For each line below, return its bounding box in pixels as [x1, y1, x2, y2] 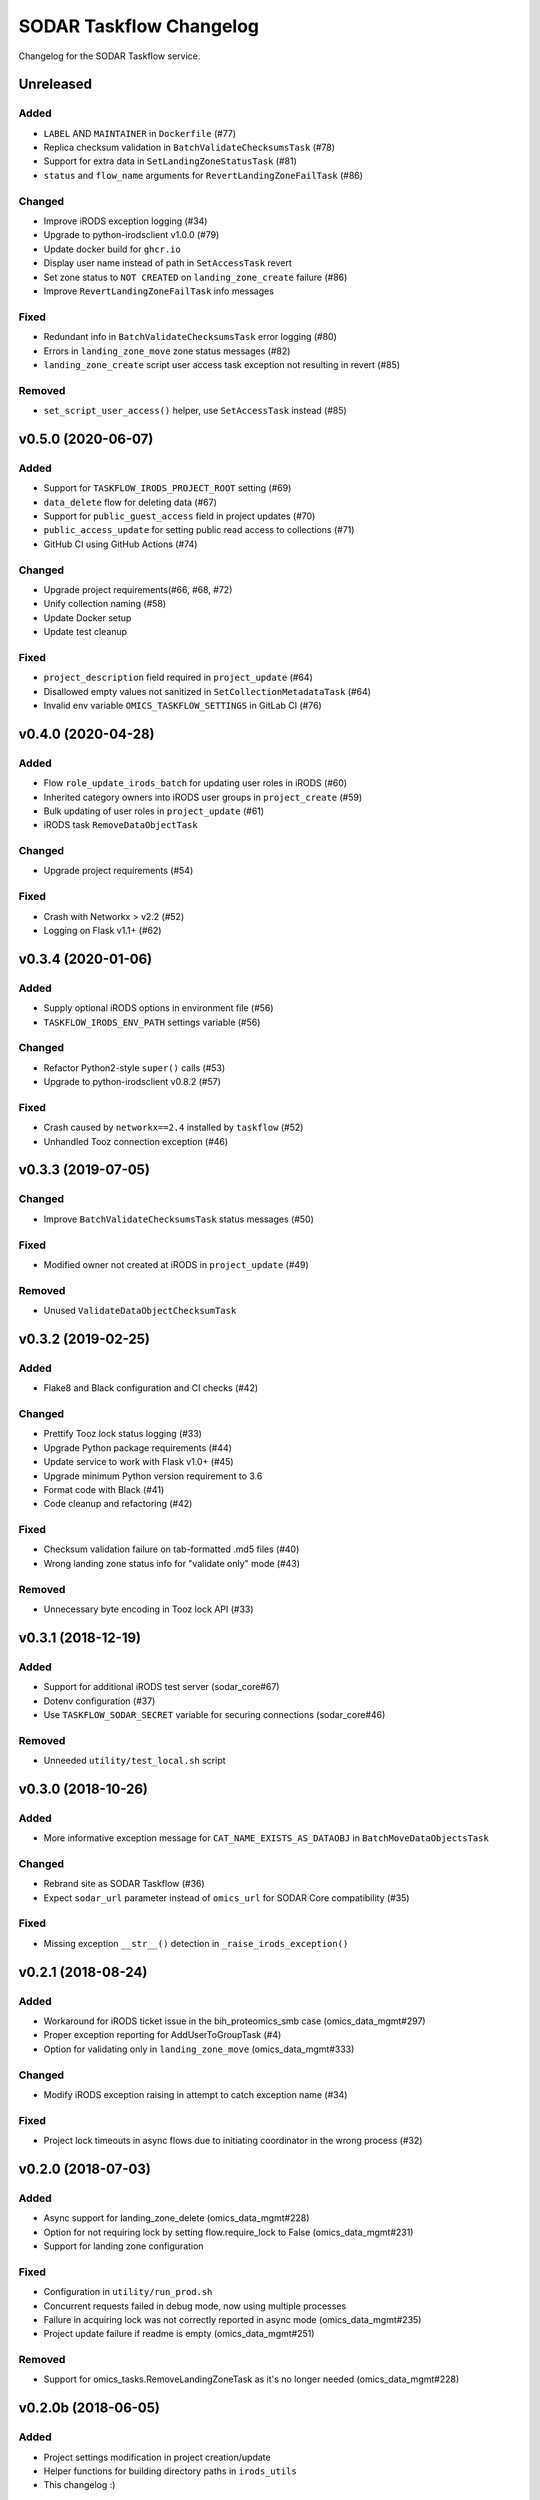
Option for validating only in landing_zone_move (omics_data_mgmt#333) [43, 2043, 355, 2055]
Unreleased [18, 76, 93, 93]
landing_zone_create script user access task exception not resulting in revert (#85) [43, 358, 400, 370]
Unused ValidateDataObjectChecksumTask [43, 1305, 237, 1317]
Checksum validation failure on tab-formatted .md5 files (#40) [43, 1543, 300, 1555]
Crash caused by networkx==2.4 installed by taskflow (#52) [43, 1121, 304, 1134]
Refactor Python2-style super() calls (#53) [43, 1061, 226, 1074]
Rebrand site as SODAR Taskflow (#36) [43, 1878, 205, 1890]
